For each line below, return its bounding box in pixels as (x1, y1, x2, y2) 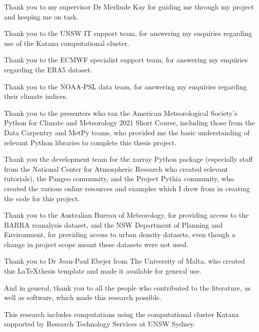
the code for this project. (4, 193, 80, 203)
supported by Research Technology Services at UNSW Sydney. (4, 319, 196, 329)
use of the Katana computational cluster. (4, 37, 130, 48)
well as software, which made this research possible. (4, 292, 162, 303)
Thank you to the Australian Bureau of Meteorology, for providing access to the (4, 210, 249, 220)
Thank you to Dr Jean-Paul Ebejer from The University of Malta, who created (4, 256, 245, 266)
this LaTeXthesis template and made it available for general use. (4, 266, 202, 276)
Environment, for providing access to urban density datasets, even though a (4, 229, 236, 240)
